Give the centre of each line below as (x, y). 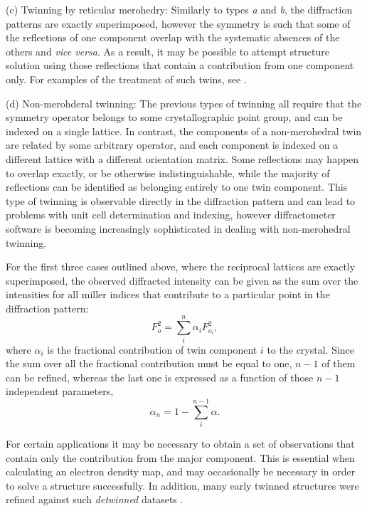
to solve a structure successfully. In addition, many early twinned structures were (182, 485)
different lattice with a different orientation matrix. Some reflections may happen (182, 158)
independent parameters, (60, 391)
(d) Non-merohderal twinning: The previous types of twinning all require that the (184, 103)
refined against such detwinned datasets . (95, 499)
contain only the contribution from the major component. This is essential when (180, 457)
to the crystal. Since (311, 349)
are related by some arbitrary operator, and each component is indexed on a (172, 145)
